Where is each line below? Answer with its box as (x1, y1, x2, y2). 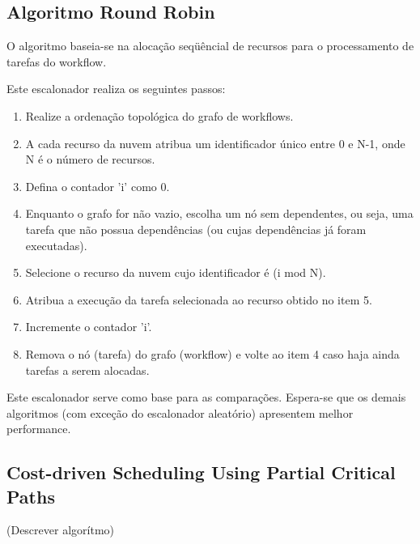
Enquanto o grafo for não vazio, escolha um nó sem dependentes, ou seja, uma (25, 205, 414, 222)
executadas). (25, 236, 87, 253)
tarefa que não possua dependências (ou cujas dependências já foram (25, 220, 367, 237)
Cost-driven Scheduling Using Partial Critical (6, 460, 396, 485)
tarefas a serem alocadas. (25, 361, 150, 378)
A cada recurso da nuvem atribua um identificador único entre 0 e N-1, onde (25, 134, 405, 151)
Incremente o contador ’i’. (25, 318, 152, 335)
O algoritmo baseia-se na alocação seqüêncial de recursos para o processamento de (6, 37, 414, 54)
